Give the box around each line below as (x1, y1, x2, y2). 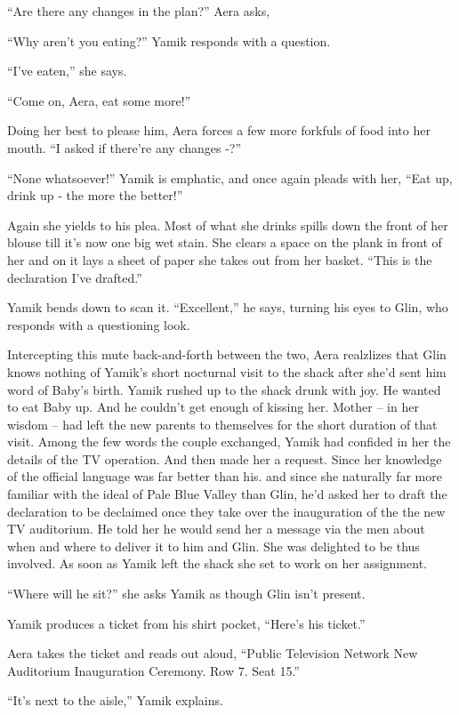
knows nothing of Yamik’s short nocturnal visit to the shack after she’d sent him (7, 362, 447, 381)
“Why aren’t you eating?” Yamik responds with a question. (7, 31, 331, 50)
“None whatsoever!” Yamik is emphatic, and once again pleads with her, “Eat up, (7, 168, 453, 187)
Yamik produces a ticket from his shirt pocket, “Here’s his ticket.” (7, 614, 366, 632)
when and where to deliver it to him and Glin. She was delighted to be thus (7, 536, 420, 555)
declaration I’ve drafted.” (7, 268, 142, 286)
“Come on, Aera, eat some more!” (7, 91, 191, 109)
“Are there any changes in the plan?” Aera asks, (7, 2, 270, 20)
